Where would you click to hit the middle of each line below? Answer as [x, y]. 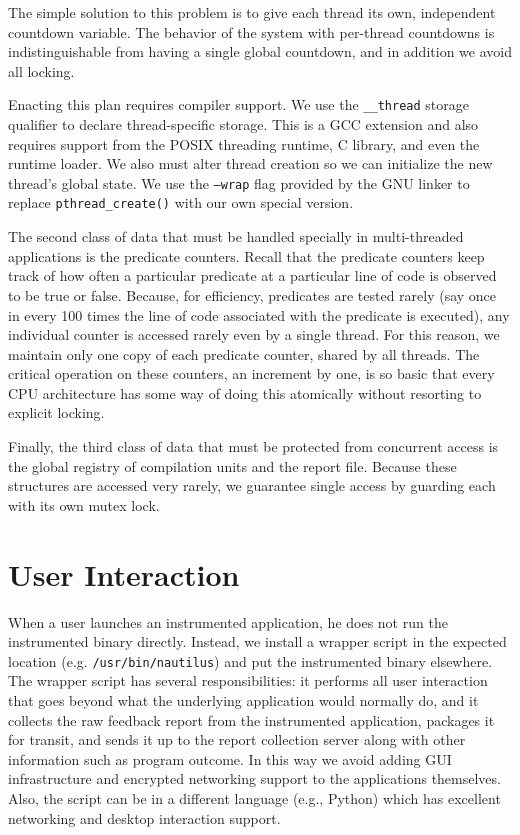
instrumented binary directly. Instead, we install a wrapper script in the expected [257, 641]
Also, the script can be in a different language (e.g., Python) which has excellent [254, 797]
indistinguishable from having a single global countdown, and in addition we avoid [260, 51]
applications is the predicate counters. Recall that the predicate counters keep [246, 255]
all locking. [41, 70]
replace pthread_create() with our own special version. [181, 202]
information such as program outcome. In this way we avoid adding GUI [230, 758]
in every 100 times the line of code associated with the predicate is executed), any [259, 314]
